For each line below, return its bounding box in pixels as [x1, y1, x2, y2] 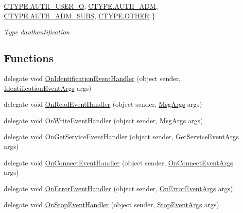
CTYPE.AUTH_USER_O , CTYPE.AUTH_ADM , [4, 1, 158, 11]
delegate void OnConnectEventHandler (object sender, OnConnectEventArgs [4, 157, 233, 167]
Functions [4, 50, 53, 66]
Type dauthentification [4, 27, 70, 37]
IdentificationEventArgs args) [4, 82, 92, 93]
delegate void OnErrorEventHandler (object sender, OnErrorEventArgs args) [4, 183, 233, 193]
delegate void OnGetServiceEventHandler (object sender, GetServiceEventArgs [4, 131, 239, 142]
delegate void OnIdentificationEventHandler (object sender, [4, 73, 181, 83]
